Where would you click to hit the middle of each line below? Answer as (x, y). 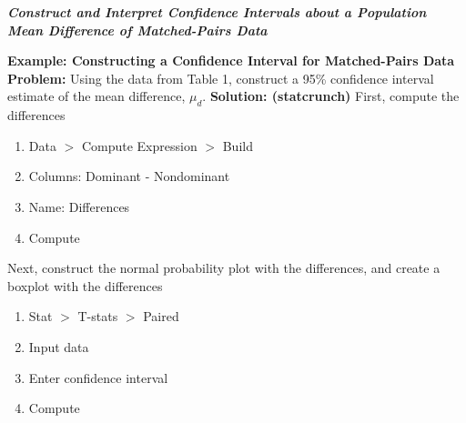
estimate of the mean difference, (96, 96)
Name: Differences (79, 206)
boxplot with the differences (85, 285)
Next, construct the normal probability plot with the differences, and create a (224, 268)
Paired (161, 316)
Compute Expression (139, 145)
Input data (59, 346)
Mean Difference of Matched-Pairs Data (137, 30)
